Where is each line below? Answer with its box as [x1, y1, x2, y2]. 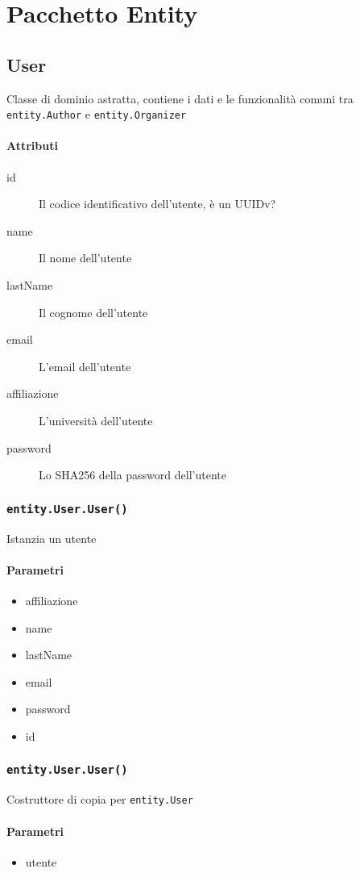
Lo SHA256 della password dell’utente [39, 466, 226, 483]
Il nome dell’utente [39, 249, 132, 266]
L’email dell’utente [39, 357, 131, 374]
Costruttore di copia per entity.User [6, 791, 193, 808]
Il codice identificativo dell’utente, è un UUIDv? [39, 195, 276, 212]
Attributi [6, 137, 58, 154]
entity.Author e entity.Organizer [6, 106, 187, 123]
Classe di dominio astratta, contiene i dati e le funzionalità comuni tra [6, 90, 354, 107]
